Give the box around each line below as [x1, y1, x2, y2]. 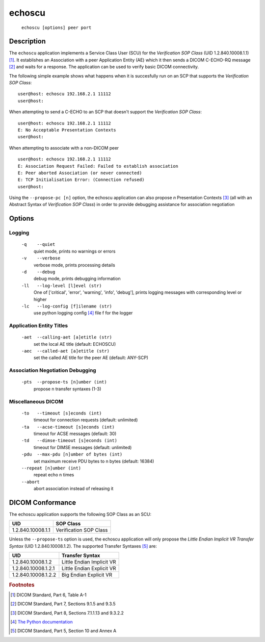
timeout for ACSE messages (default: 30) [33, 431, 117, 437]
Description [9, 37, 46, 46]
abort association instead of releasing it [33, 486, 114, 491]
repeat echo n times [33, 472, 75, 478]
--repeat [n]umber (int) [21, 465, 81, 471]
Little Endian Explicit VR [61, 565, 116, 572]
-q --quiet [21, 242, 55, 247]
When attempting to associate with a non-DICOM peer [9, 145, 119, 151]
